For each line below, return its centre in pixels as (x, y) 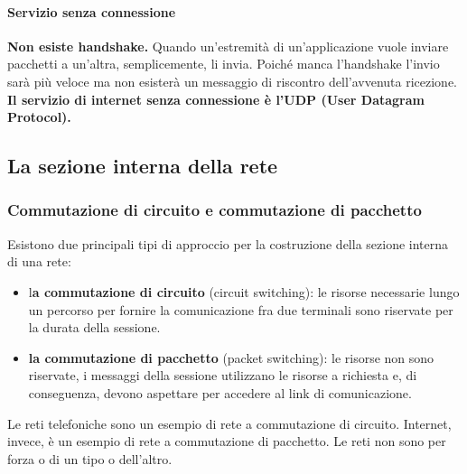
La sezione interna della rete (143, 166)
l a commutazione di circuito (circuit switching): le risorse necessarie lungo (244, 291)
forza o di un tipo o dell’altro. (90, 458)
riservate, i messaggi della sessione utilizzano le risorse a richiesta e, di (223, 375)
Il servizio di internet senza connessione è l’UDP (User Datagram (216, 99)
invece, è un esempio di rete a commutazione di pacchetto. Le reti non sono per (227, 441)
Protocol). (39, 117)
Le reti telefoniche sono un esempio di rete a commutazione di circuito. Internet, (229, 423)
